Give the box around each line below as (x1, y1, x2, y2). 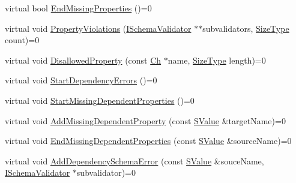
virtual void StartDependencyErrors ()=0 (5, 74, 157, 86)
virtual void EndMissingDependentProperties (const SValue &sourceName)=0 (5, 134, 292, 147)
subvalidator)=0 (76, 166, 136, 179)
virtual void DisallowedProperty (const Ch (5, 53, 162, 66)
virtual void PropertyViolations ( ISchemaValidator (5, 22, 192, 34)
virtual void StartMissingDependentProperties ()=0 (5, 94, 195, 106)
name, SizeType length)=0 (168, 53, 266, 66)
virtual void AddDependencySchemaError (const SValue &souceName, (5, 154, 264, 167)
